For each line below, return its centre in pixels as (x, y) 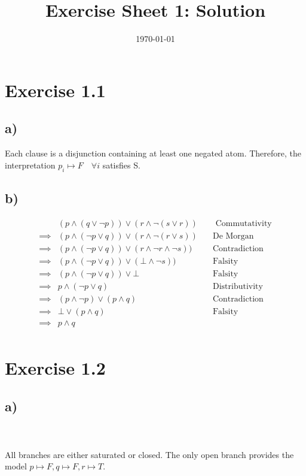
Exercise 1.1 (55, 90)
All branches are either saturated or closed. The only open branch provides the (149, 454)
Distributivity (238, 286)
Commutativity (244, 223)
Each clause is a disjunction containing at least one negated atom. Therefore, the (153, 153)
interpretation (30, 165)
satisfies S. (121, 165)
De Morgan (233, 236)
